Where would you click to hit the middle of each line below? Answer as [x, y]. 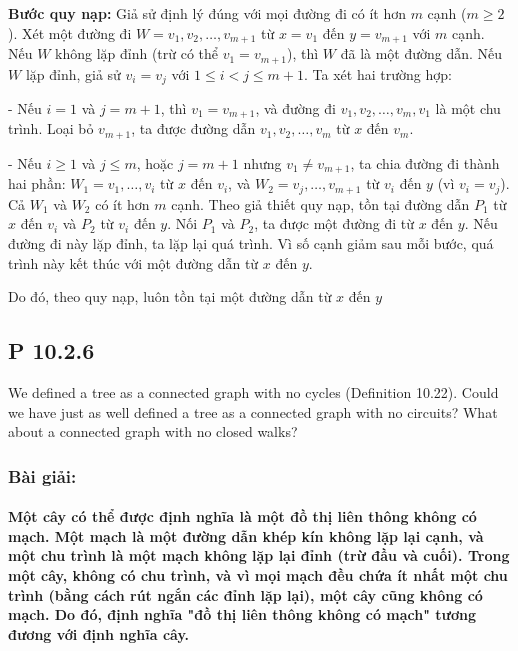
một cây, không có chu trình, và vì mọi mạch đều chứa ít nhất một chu [258, 574]
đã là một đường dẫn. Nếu [421, 53]
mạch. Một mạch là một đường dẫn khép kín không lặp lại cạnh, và [246, 535]
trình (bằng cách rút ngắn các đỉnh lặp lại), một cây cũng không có [245, 594]
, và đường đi [295, 107]
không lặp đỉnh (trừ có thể [137, 53]
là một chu [468, 107]
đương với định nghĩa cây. [99, 633]
